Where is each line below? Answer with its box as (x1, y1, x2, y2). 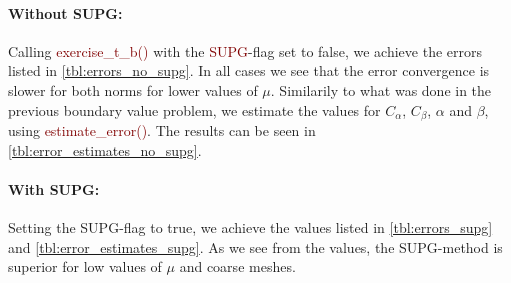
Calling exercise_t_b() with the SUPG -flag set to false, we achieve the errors (8, 40, 483, 61)
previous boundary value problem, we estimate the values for (8, 99, 381, 120)
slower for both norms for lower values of (8, 79, 258, 100)
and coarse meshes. (179, 256, 296, 277)
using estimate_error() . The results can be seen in (8, 120, 316, 141)
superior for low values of (8, 256, 162, 277)
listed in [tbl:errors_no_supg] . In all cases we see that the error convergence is (8, 60, 490, 81)
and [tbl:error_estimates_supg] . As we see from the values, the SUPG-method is (8, 236, 503, 257)
